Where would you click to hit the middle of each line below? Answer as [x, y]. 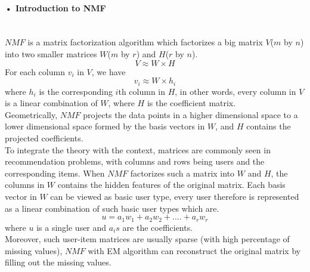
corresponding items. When [55, 173]
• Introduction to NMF [55, 7]
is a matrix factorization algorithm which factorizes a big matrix [145, 42]
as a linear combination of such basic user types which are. [112, 208]
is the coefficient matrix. [191, 103]
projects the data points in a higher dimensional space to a [190, 114]
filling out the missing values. [58, 262]
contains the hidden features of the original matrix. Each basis [171, 185]
